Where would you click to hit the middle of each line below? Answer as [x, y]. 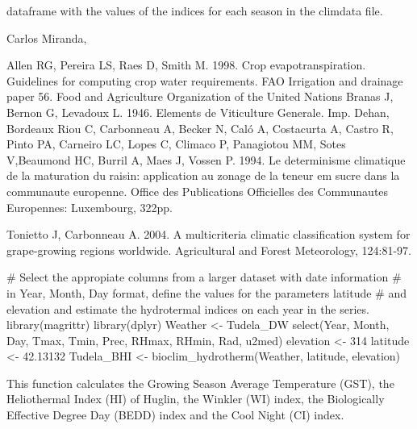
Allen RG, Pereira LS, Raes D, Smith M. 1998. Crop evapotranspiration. [186, 65]
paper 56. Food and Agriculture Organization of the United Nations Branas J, [200, 96]
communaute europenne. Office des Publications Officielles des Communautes [198, 191]
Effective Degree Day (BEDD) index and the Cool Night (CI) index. [175, 415]
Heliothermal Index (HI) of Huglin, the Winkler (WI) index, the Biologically [196, 399]
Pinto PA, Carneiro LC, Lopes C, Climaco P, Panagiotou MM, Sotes [176, 144]
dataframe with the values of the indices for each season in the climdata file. [195, 10]
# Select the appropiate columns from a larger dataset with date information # [204, 277]
